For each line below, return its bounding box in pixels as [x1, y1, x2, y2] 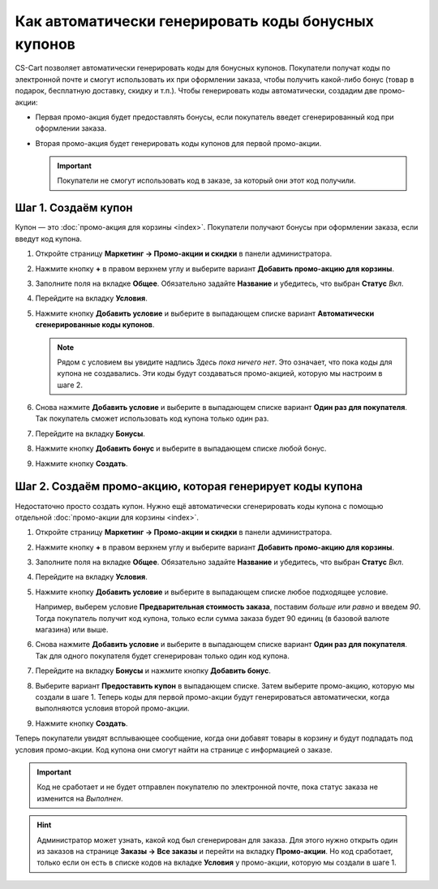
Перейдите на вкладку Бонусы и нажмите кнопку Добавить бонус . [35, 666, 272, 675]
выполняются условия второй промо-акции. [35, 703, 190, 714]
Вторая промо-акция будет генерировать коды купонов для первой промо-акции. [35, 138, 322, 148]
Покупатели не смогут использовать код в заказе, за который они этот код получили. [57, 175, 356, 186]
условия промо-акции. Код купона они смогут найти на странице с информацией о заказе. [15, 744, 333, 754]
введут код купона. [15, 234, 83, 244]
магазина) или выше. [35, 625, 109, 635]
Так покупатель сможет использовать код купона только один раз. [35, 414, 269, 424]
